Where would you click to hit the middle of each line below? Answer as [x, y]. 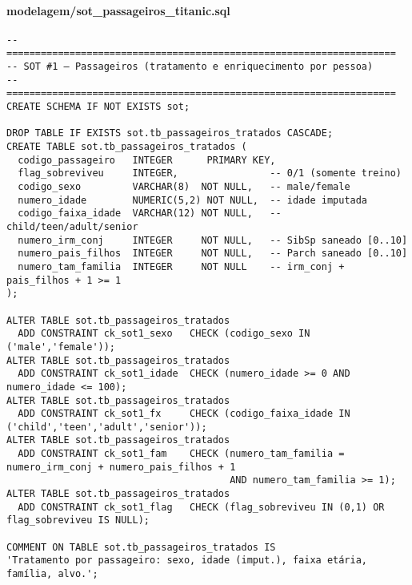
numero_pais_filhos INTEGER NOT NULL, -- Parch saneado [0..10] [213, 254]
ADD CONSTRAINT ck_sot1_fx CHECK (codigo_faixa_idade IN [184, 414]
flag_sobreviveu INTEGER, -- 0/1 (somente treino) [210, 173]
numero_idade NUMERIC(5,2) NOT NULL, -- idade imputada [193, 200]
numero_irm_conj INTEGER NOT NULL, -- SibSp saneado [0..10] [213, 240]
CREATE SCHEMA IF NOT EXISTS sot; [98, 107]
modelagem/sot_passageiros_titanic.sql [118, 10]
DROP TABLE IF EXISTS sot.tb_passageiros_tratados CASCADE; [170, 133]
